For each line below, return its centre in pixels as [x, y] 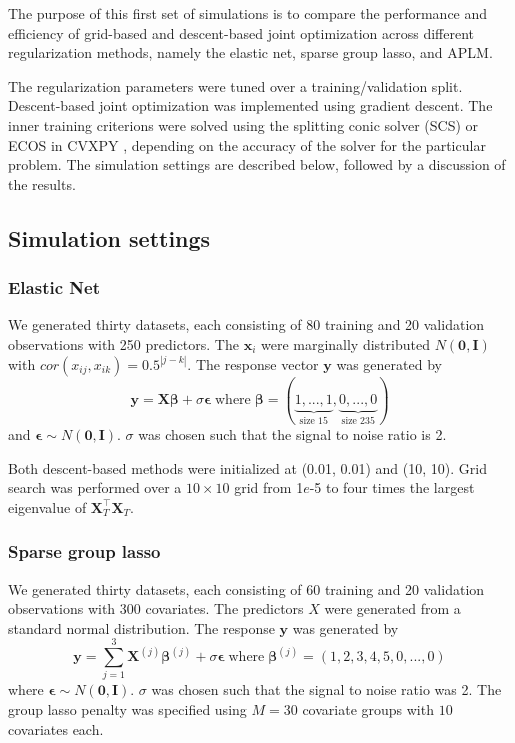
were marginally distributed [345, 343]
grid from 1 [269, 487]
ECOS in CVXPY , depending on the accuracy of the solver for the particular [247, 144]
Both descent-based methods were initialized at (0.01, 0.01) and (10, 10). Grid [247, 467]
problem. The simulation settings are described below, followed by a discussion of [257, 164]
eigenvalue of [47, 506]
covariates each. [56, 728]
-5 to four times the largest [392, 487]
